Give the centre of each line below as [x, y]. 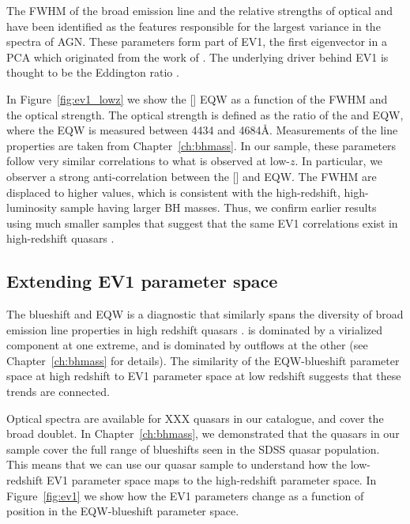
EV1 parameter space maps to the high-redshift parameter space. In [212, 480]
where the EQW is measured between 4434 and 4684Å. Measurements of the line [202, 130]
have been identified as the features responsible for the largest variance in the [194, 26]
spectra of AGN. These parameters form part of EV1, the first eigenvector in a [197, 41]
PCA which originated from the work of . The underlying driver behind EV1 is [197, 57]
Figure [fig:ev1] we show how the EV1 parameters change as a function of [185, 495]
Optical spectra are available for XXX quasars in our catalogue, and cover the [195, 418]
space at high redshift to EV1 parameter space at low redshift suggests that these [204, 376]
